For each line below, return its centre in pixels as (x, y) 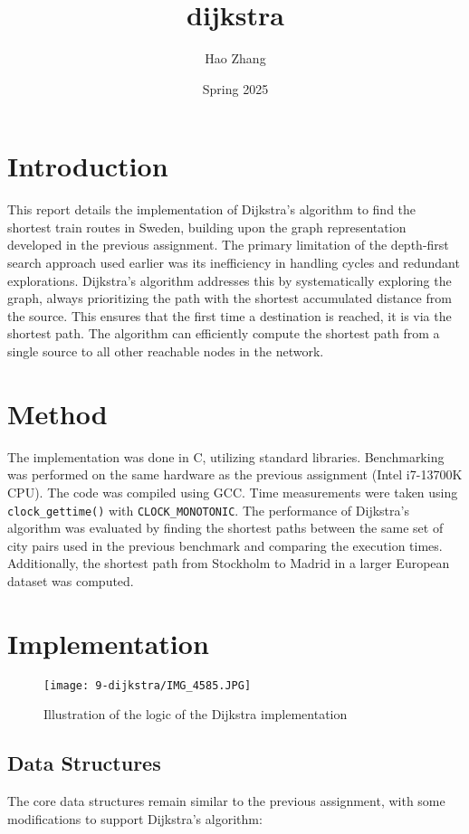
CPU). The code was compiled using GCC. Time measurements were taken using (233, 492)
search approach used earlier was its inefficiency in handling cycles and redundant (234, 263)
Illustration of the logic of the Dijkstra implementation (196, 714)
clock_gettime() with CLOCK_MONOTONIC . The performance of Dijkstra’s (208, 510)
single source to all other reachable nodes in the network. (166, 351)
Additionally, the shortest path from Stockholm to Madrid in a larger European (229, 563)
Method (57, 413)
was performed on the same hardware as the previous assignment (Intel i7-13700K (235, 474)
